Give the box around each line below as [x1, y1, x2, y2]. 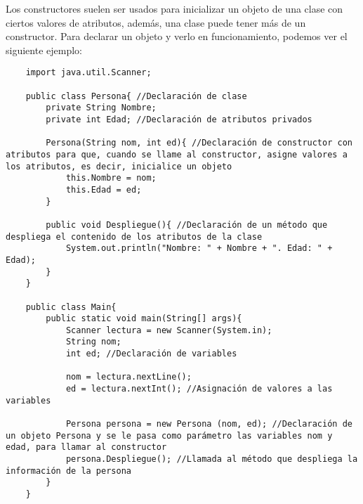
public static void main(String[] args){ [46, 314, 242, 324]
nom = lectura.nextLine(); [65, 372, 192, 382]
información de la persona [6, 465, 131, 476]
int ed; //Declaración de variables [65, 349, 237, 359]
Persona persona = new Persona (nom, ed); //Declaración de [65, 419, 352, 429]
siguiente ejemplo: [6, 42, 82, 57]
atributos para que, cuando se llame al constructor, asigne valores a [6, 149, 348, 160]
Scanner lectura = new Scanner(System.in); [65, 325, 272, 335]
